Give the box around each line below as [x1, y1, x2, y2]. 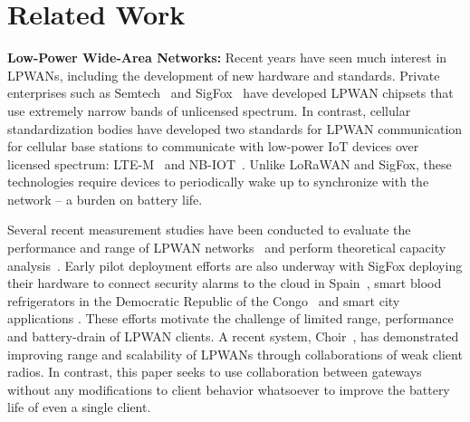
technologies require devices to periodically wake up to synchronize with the [7, 172, 429, 191]
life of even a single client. [7, 398, 151, 417]
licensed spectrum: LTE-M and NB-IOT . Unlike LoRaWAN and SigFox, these [7, 154, 452, 173]
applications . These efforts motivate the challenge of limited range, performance [7, 309, 454, 328]
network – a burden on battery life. [7, 189, 203, 208]
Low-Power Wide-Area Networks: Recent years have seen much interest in [7, 48, 447, 67]
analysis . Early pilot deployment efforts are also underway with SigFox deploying [7, 255, 463, 274]
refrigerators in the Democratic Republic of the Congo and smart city [7, 291, 400, 310]
